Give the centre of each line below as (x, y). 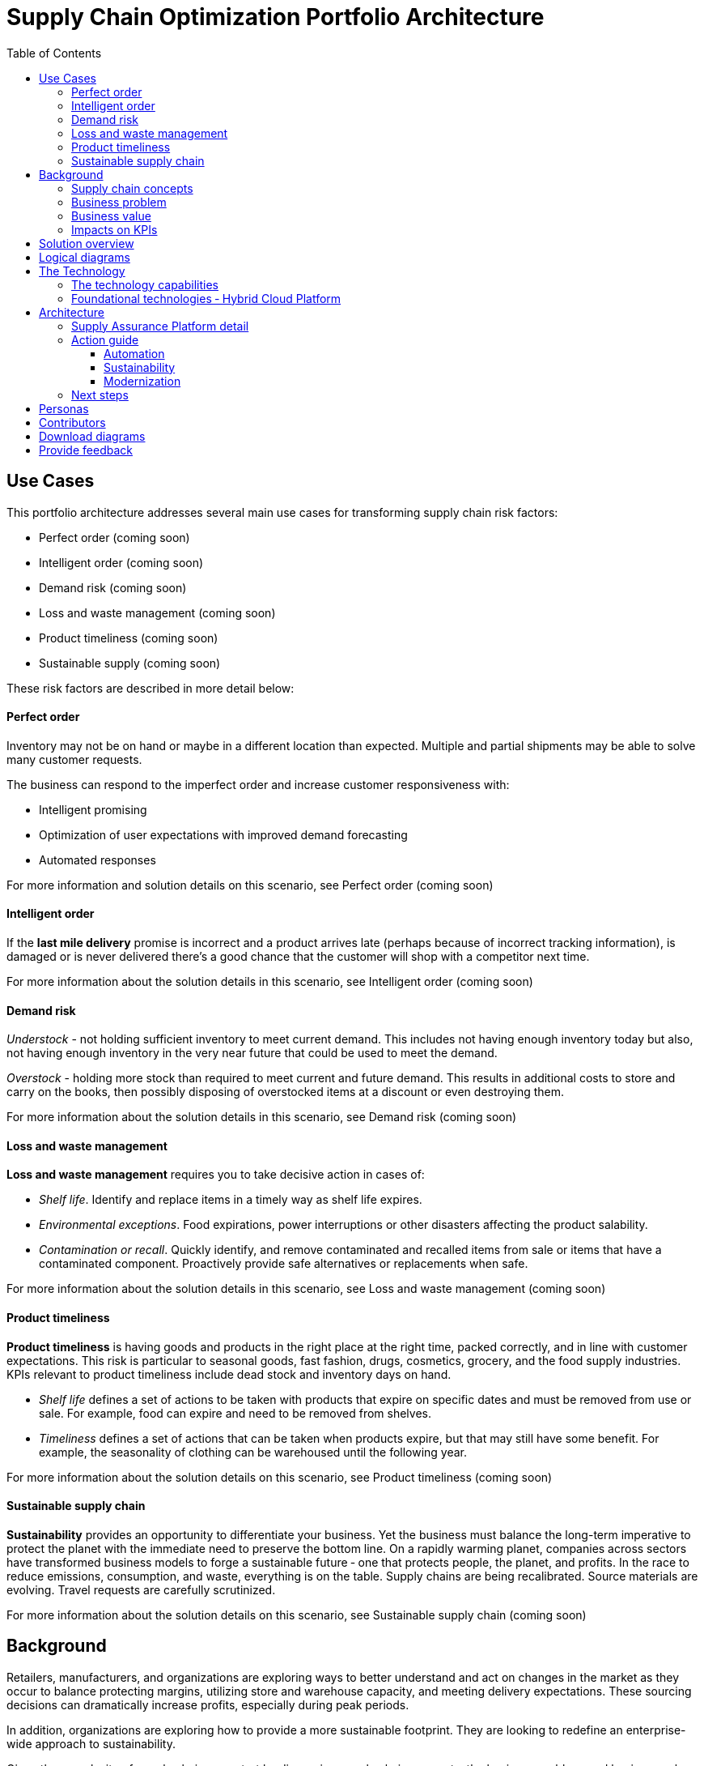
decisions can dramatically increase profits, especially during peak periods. (208, 1704)
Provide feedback (86, 450)
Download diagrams (92, 436)
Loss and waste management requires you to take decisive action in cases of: (216, 1175)
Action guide (105, 339)
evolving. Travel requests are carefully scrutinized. (141, 1589)
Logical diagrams (85, 257)
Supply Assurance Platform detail (160, 326)
